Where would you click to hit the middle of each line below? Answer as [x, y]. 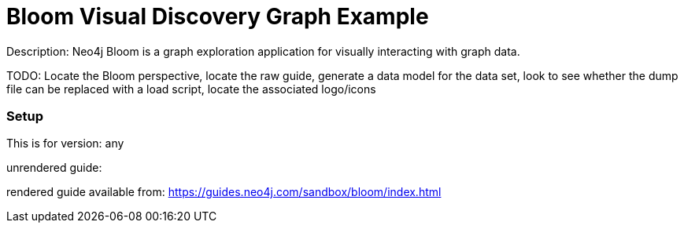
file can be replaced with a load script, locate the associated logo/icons [191, 89]
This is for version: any [65, 144]
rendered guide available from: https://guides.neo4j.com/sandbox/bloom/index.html [224, 192]
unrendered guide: [54, 168]
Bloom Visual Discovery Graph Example [218, 16]
